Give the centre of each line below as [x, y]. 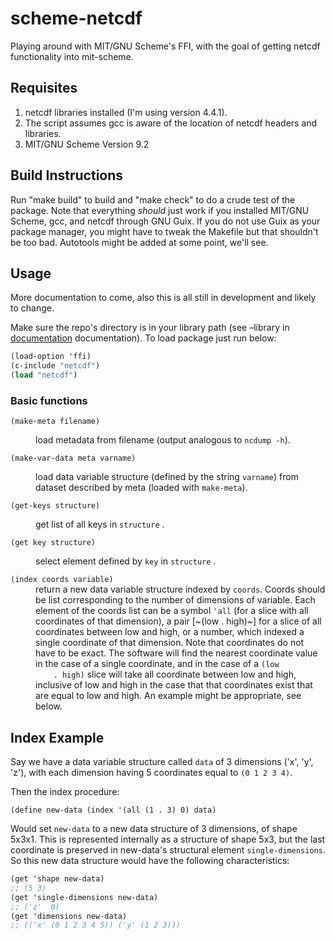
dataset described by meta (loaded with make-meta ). [141, 488]
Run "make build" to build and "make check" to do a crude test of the [153, 199]
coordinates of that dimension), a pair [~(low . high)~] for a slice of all [178, 621]
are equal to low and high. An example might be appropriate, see [168, 696]
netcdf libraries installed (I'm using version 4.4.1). [126, 112]
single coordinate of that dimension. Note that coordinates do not [170, 643]
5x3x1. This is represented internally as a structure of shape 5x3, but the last [168, 839]
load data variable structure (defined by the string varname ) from [167, 477]
